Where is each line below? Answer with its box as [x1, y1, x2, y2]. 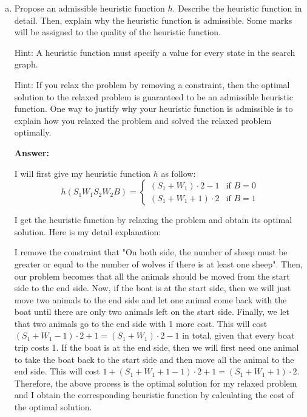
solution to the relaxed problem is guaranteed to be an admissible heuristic [14, 90, 293, 103]
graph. [14, 58, 38, 71]
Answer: [14, 146, 49, 159]
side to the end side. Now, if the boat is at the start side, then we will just [14, 281, 291, 294]
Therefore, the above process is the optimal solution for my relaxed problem [14, 376, 297, 389]
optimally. [14, 126, 52, 139]
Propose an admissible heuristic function [14, 2, 165, 14]
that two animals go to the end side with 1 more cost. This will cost [14, 317, 268, 329]
